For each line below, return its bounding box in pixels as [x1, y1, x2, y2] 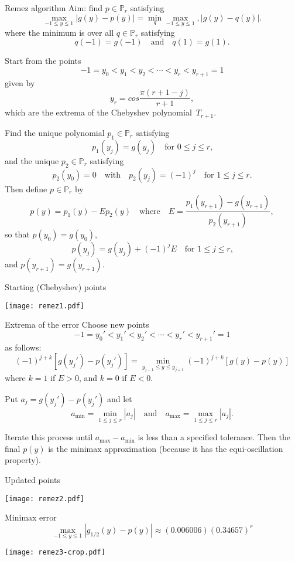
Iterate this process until [5, 431, 93, 443]
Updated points [5, 473, 60, 485]
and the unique [5, 154, 59, 166]
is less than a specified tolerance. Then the [138, 431, 290, 443]
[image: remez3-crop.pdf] [5, 548, 105, 557]
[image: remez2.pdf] [5, 494, 85, 503]
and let [107, 392, 132, 404]
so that [5, 227, 30, 240]
